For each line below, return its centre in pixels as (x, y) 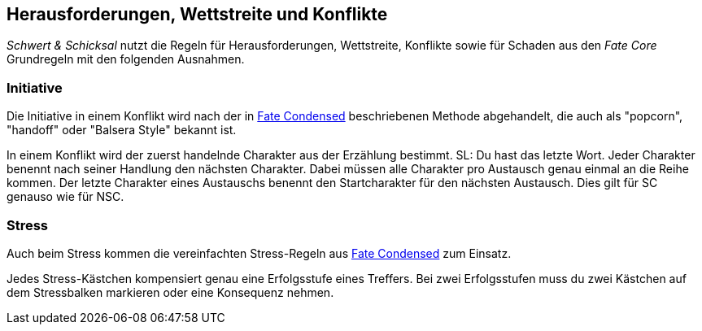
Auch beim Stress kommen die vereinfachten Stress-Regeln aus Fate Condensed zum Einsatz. (259, 253)
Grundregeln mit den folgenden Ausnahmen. (126, 59)
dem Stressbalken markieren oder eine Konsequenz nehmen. (170, 292)
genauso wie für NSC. (65, 197)
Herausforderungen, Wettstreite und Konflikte (197, 14)
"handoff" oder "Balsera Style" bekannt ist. (122, 130)
